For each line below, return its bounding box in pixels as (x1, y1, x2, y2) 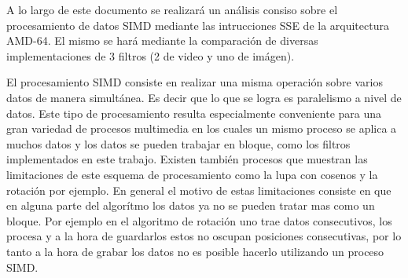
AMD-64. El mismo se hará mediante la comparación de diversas (6, 32, 318, 49)
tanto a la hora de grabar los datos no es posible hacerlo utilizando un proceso (6, 243, 384, 259)
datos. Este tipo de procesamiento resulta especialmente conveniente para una (6, 104, 382, 121)
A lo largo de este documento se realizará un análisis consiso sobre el (6, 2, 338, 17)
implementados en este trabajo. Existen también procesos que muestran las (6, 151, 368, 167)
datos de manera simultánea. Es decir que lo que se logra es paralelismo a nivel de (6, 89, 402, 105)
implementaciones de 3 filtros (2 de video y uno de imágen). (6, 47, 295, 64)
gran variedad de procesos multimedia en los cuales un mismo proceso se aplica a (6, 120, 397, 137)
